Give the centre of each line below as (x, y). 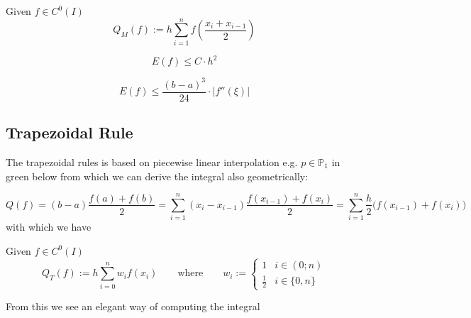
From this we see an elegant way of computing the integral (133, 306)
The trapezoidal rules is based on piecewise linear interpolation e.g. (152, 161)
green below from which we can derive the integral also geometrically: (157, 176)
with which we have (49, 227)
